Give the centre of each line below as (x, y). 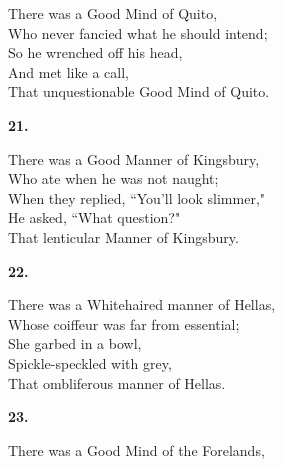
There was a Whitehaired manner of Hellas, (142, 304)
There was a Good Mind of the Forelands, (136, 449)
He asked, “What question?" (94, 217)
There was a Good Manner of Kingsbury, (134, 158)
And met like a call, (68, 71)
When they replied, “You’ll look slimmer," (137, 197)
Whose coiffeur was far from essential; (124, 323)
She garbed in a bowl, (75, 343)
